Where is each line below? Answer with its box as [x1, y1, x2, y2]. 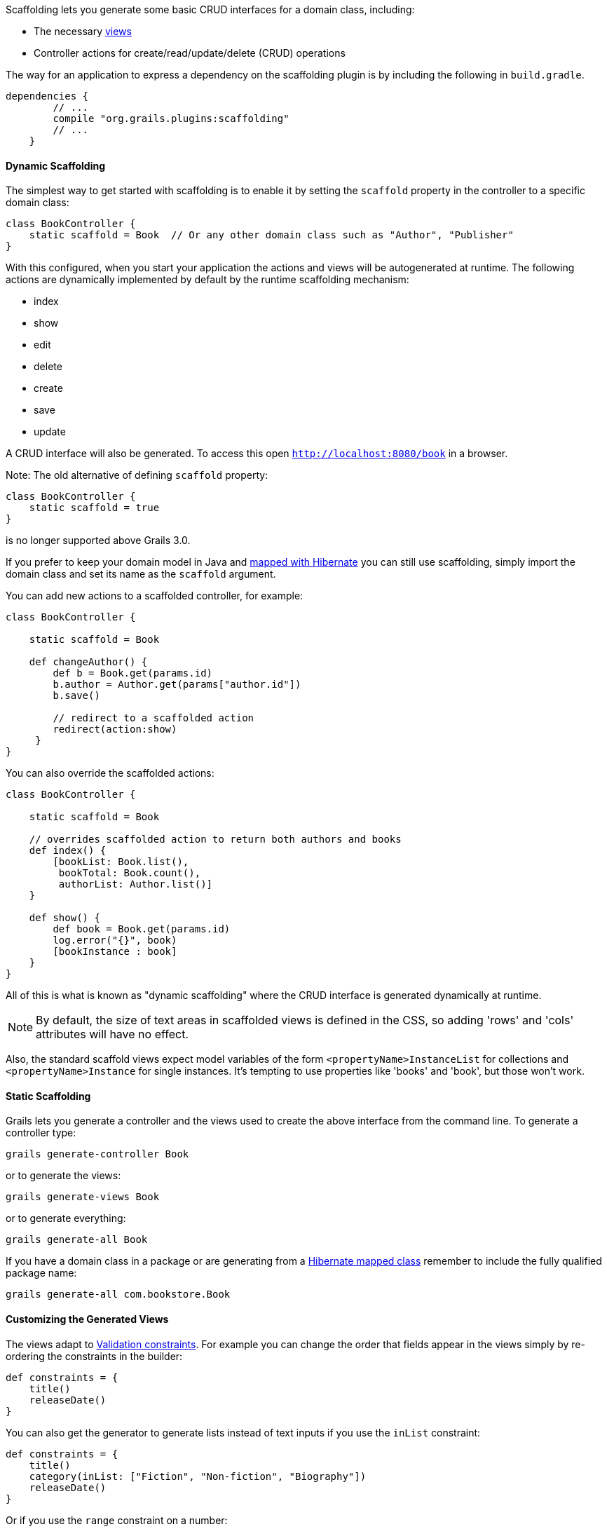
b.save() [53, 690, 100, 702]
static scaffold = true [29, 502, 160, 514]
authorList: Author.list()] [58, 878, 213, 890]
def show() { [29, 912, 100, 924]
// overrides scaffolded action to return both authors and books [29, 834, 402, 845]
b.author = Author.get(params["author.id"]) [53, 679, 301, 691]
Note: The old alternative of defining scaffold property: [6, 469, 268, 482]
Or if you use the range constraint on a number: [6, 1514, 228, 1526]
